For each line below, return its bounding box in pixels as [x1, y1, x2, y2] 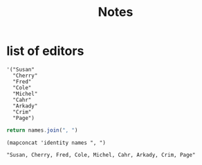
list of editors [6, 43, 84, 59]
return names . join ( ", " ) [6, 126, 78, 134]
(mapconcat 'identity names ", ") [6, 139, 107, 146]
